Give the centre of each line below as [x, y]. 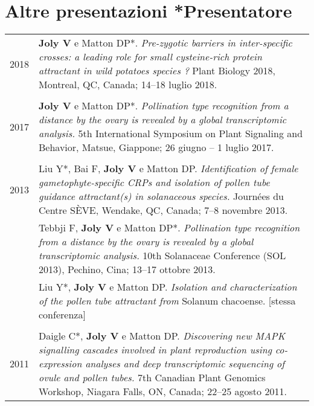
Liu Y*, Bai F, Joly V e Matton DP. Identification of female [168, 169]
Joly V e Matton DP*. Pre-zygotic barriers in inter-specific [165, 43]
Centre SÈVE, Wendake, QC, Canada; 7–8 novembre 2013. [163, 210]
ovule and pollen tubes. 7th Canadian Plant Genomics [152, 378]
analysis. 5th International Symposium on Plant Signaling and [171, 134]
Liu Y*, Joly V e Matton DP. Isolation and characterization [168, 287]
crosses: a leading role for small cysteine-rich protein [150, 57]
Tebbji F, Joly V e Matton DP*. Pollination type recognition [169, 228]
